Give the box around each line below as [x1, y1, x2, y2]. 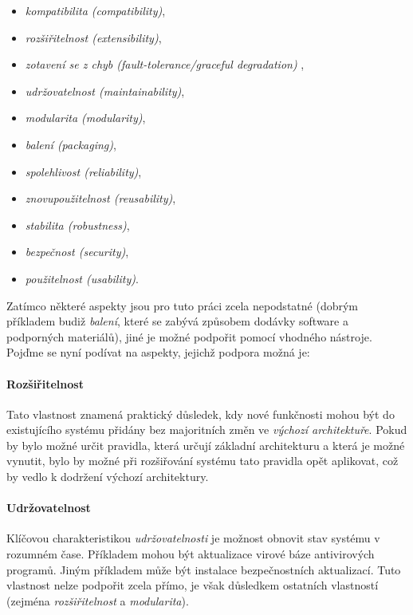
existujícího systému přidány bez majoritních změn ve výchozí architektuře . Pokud [6, 421, 407, 438]
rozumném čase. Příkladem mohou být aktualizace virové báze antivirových [6, 546, 375, 562]
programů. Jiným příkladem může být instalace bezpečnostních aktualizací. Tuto [6, 561, 401, 578]
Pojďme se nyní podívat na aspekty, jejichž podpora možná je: [6, 344, 310, 361]
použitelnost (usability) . [25, 270, 139, 286]
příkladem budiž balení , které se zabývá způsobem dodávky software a [6, 313, 348, 329]
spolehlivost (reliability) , [25, 163, 142, 179]
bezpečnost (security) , [25, 243, 129, 260]
